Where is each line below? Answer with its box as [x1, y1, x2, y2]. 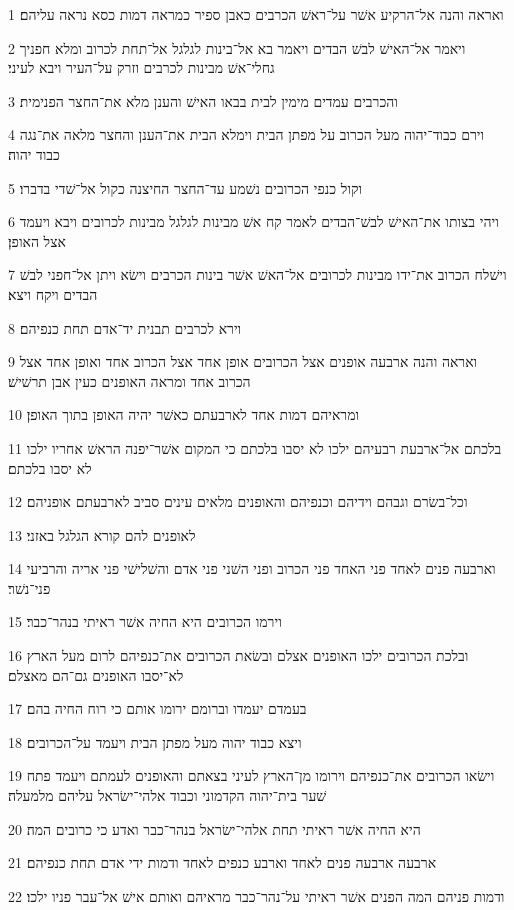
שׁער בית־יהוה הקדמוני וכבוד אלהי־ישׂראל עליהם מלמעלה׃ [8, 785, 327, 806]
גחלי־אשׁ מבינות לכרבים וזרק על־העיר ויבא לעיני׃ [8, 57, 275, 78]
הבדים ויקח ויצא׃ [8, 283, 98, 304]
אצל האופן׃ [8, 230, 66, 251]
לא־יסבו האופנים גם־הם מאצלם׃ [8, 664, 184, 685]
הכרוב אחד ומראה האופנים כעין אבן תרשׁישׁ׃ [8, 370, 251, 391]
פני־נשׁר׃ [8, 577, 51, 598]
